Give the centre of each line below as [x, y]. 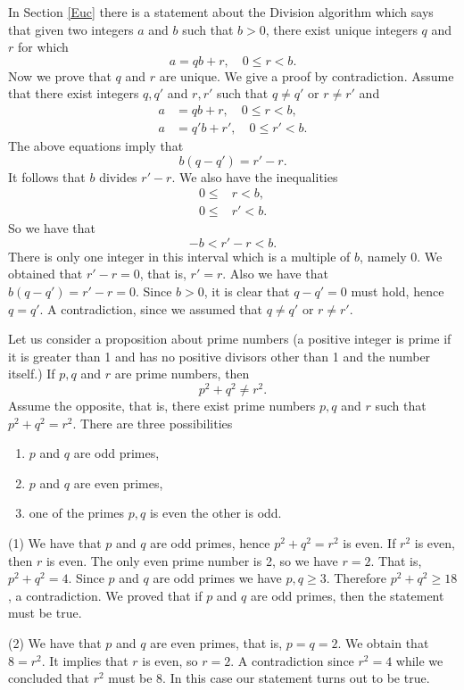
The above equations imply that [96, 146]
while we [419, 660]
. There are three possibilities [153, 423]
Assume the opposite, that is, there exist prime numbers [162, 406]
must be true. [45, 613]
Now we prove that [60, 75]
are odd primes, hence [210, 543]
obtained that [46, 274]
